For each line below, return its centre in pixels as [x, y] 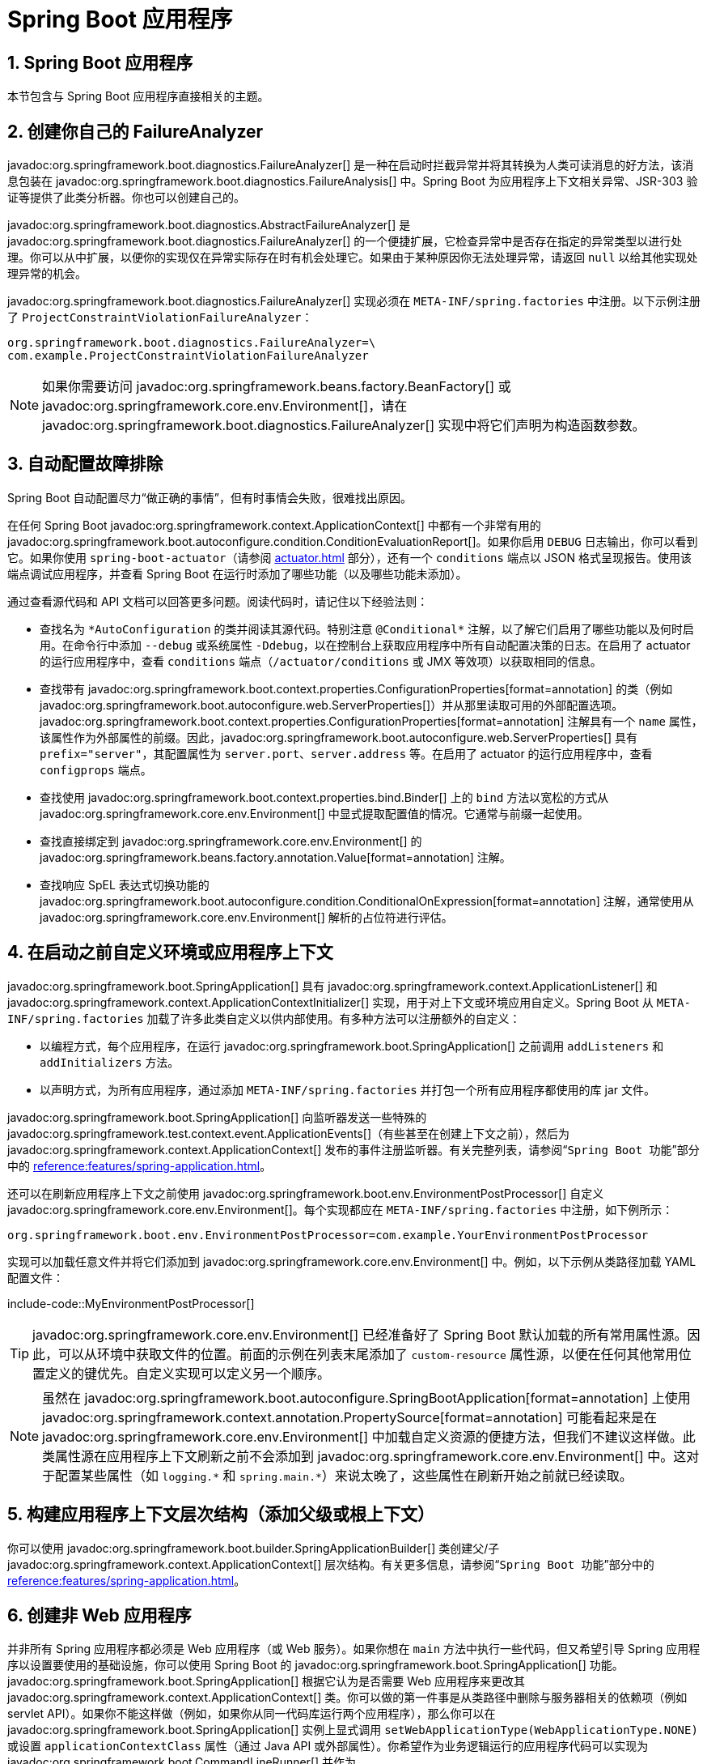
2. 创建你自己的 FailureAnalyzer [135, 131]
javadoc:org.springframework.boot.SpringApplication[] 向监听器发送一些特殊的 [217, 1117]
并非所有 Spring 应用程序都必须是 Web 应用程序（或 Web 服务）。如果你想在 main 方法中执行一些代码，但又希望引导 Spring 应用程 [354, 1649]
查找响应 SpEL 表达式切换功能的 [125, 884]
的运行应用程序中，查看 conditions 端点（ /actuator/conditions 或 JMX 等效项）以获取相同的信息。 [321, 661]
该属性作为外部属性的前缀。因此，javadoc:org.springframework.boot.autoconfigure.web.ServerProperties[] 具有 [339, 737]
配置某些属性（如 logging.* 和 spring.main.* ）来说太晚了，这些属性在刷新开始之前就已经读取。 [344, 1475]
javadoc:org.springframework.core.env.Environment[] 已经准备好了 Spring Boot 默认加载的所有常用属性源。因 [366, 1334]
